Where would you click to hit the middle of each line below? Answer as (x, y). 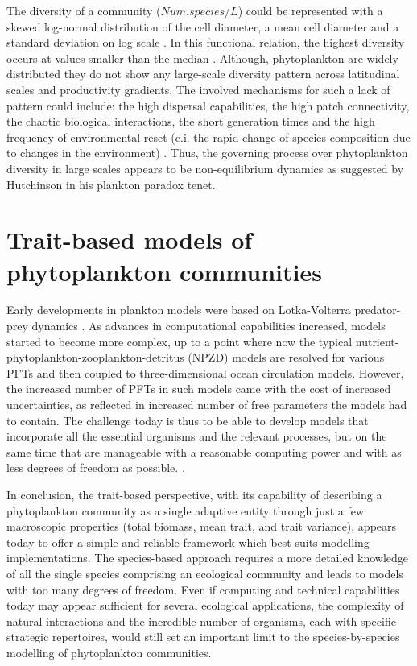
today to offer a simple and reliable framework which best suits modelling (188, 542)
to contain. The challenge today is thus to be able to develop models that (188, 420)
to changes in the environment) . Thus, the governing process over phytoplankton (207, 153)
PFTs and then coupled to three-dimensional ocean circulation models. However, (205, 372)
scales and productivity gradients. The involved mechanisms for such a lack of (198, 89)
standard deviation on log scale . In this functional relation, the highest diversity (206, 42)
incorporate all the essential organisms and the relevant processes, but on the (197, 436)
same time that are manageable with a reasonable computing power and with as (204, 451)
